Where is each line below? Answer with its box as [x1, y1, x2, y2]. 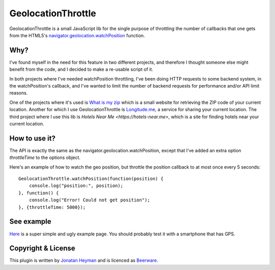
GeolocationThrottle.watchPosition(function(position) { [18, 176, 164, 182]
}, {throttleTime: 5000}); [18, 204, 86, 210]
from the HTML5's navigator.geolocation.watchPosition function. [9, 32, 145, 38]
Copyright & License [9, 244, 76, 253]
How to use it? [9, 134, 56, 143]
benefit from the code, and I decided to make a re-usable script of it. [9, 66, 154, 72]
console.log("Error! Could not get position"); [29, 197, 150, 203]
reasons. [9, 90, 28, 96]
